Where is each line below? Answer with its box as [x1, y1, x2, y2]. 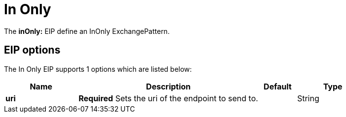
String [297, 93, 319, 103]
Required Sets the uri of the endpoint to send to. [78, 93, 258, 103]
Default [263, 81, 292, 91]
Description [146, 81, 191, 91]
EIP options [4, 44, 61, 57]
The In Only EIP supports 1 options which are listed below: [4, 64, 192, 73]
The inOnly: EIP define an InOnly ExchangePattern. [4, 27, 170, 35]
